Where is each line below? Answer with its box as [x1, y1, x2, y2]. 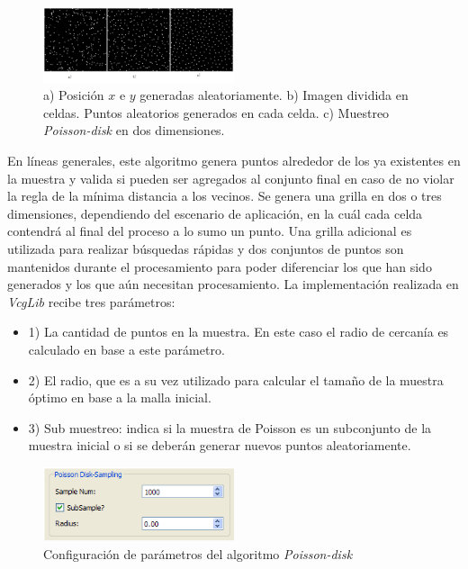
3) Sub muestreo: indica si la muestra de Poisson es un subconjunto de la [28, 418, 432, 437]
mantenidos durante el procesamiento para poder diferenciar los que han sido [7, 257, 432, 275]
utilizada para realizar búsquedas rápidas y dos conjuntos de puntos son [7, 239, 404, 258]
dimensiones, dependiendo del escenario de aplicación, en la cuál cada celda [7, 203, 423, 222]
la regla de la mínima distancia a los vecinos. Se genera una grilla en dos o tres [7, 186, 442, 205]
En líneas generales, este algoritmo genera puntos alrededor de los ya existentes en [7, 151, 461, 170]
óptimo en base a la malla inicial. [28, 388, 211, 407]
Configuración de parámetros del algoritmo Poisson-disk [43, 544, 353, 563]
